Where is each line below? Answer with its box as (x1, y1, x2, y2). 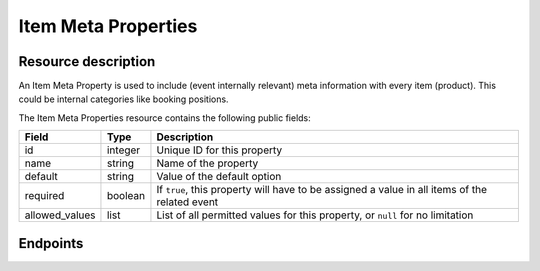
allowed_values (24, 208, 96, 222)
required (24, 189, 65, 203)
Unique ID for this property (156, 143, 283, 157)
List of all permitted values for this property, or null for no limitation (156, 208, 474, 222)
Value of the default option (156, 170, 282, 184)
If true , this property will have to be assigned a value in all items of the (156, 183, 487, 197)
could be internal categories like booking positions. (18, 93, 229, 105)
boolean (106, 189, 145, 203)
